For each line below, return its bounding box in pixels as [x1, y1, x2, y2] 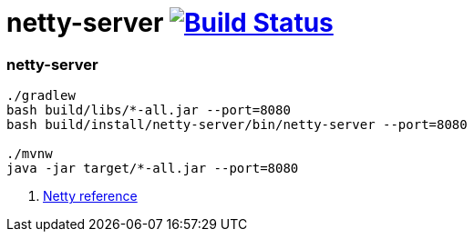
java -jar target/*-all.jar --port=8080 [6, 161, 299, 176]
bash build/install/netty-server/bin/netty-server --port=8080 [6, 117, 468, 133]
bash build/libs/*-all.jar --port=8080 [6, 103, 291, 118]
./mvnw [6, 146, 53, 162]
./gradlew [6, 88, 76, 104]
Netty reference [43, 188, 138, 204]
